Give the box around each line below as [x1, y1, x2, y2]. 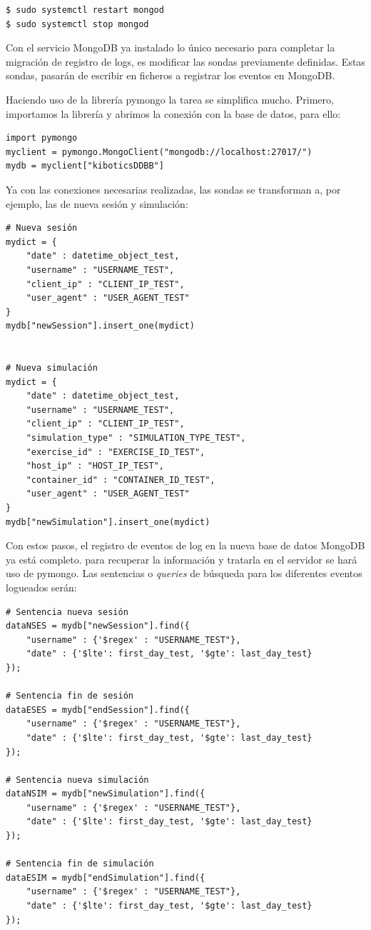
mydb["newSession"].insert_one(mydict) [6, 321, 195, 331]
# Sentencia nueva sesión [6, 606, 128, 617]
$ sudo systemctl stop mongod [6, 19, 149, 29]
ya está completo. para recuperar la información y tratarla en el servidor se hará [6, 551, 357, 566]
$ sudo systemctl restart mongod [6, 5, 164, 15]
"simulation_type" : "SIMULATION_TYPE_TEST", [26, 433, 246, 444]
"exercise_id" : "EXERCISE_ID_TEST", [26, 446, 205, 457]
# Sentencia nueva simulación [6, 774, 149, 785]
